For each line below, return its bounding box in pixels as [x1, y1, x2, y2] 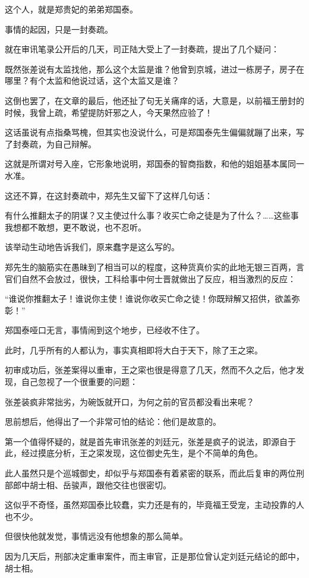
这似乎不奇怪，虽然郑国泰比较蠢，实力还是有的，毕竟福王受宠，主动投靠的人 [5, 498, 304, 511]
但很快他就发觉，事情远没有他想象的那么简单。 [5, 530, 188, 542]
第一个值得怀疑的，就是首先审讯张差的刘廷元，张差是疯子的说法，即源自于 [5, 435, 296, 447]
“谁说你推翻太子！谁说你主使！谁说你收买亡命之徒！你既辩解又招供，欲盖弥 [5, 292, 300, 305]
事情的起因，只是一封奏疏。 [5, 23, 113, 35]
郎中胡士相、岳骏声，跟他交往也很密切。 [12, 478, 171, 491]
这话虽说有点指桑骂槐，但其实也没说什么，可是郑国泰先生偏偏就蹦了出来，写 [5, 126, 304, 138]
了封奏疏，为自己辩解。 [5, 137, 96, 150]
